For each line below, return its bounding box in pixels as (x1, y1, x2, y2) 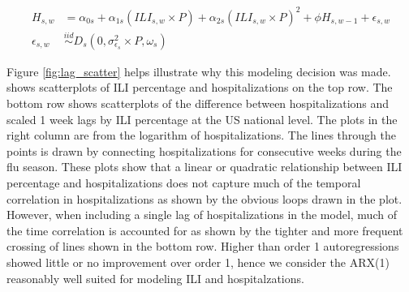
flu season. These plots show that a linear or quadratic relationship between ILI (6, 158, 403, 175)
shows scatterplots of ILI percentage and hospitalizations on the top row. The (6, 79, 393, 96)
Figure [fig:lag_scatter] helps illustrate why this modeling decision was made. (6, 62, 391, 79)
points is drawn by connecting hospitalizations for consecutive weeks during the (6, 142, 402, 159)
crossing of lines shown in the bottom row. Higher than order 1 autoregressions (6, 238, 399, 255)
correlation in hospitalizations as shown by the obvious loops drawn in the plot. (6, 190, 403, 207)
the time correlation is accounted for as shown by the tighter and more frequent (6, 221, 403, 238)
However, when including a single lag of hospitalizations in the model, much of (6, 206, 397, 223)
